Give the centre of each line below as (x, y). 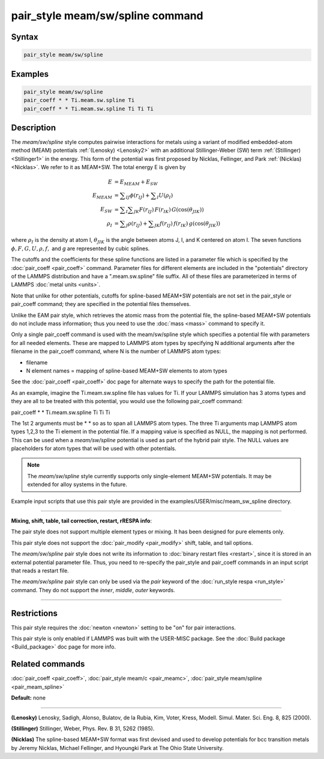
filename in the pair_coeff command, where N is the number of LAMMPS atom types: (116, 352)
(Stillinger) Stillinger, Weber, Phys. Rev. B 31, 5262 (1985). (83, 728)
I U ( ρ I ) (165, 196)
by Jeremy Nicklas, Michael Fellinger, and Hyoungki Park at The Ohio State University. (118, 748)
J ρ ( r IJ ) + (137, 224)
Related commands (48, 664)
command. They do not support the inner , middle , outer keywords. (93, 590)
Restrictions (34, 613)
